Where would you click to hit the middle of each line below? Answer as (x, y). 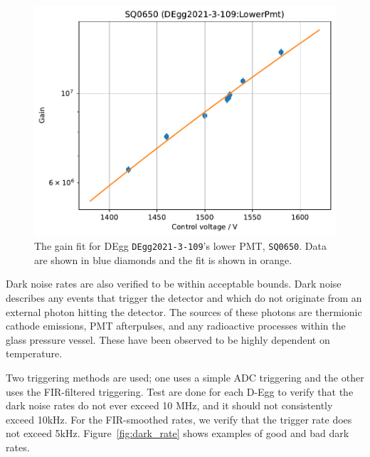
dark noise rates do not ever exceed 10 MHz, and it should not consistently (169, 405)
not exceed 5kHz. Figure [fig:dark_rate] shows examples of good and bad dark (178, 433)
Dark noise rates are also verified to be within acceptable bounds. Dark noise (174, 284)
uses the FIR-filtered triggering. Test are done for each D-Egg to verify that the (180, 391)
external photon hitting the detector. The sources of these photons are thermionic (184, 311)
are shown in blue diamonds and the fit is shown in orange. (163, 259)
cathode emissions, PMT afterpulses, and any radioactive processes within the (176, 326)
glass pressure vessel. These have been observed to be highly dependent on (168, 339)
